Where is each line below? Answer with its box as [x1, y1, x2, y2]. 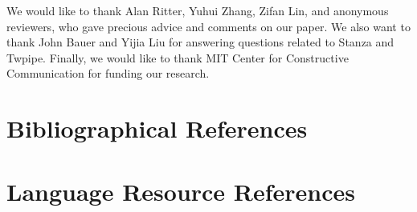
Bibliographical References [6, 112, 308, 145]
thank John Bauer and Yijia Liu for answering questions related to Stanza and [6, 34, 395, 50]
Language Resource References [6, 174, 356, 207]
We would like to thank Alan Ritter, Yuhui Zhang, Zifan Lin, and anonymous [6, 2, 389, 18]
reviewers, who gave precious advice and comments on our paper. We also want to [6, 18, 411, 34]
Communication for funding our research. [6, 65, 210, 82]
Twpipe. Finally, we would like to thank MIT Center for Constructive [6, 49, 349, 66]
